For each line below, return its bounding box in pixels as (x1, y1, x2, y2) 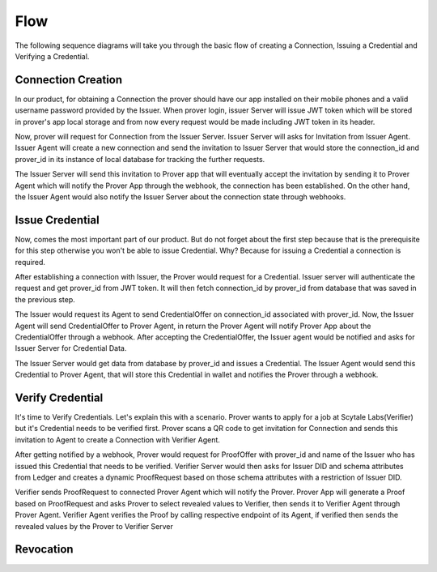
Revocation (15, 543, 74, 557)
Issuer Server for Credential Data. (15, 344, 127, 353)
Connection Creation (15, 73, 123, 87)
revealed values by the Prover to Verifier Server (15, 521, 173, 531)
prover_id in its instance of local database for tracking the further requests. (15, 154, 265, 164)
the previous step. (15, 294, 76, 304)
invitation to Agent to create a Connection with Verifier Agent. (15, 434, 220, 445)
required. (15, 257, 46, 267)
